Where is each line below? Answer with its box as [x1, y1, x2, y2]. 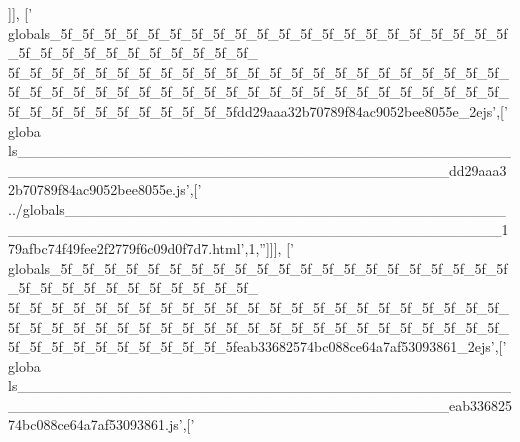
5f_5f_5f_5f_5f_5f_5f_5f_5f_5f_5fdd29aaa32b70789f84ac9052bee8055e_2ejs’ [8, 100, 497, 121]
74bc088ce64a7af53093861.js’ [8, 414, 183, 435]
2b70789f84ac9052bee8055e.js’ [8, 179, 190, 200]
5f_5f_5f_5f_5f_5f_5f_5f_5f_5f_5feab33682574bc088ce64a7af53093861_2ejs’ [8, 336, 495, 357]
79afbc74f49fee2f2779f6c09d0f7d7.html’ [8, 238, 245, 259]
